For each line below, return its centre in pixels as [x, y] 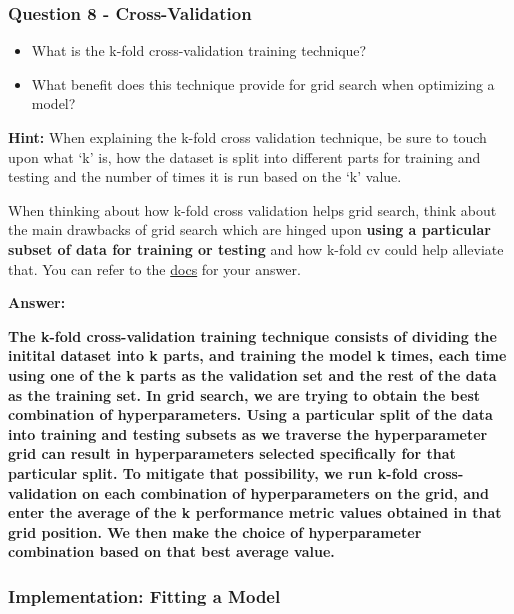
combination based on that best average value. [171, 551]
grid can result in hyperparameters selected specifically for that [232, 453]
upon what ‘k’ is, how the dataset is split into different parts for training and [244, 156]
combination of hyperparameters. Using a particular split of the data [250, 414]
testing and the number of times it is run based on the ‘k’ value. [205, 176]
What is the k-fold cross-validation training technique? [199, 50]
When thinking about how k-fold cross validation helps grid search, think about [252, 209]
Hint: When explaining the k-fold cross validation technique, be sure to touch [247, 137]
